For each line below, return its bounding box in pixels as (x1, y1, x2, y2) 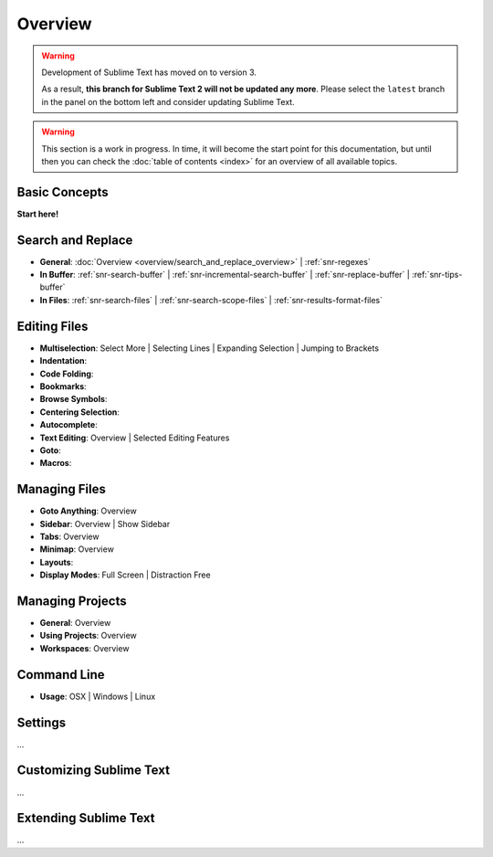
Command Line (16, 667, 105, 682)
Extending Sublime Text (16, 810, 155, 826)
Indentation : (39, 355, 88, 366)
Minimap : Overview (39, 544, 114, 555)
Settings (16, 714, 67, 730)
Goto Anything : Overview (39, 505, 137, 516)
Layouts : (39, 556, 74, 567)
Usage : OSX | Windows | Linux (39, 691, 156, 702)
